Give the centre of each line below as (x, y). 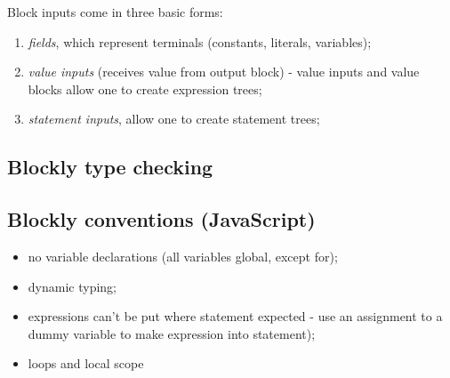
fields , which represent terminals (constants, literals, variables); (200, 41)
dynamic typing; (72, 286)
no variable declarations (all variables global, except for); (183, 256)
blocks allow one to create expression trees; (145, 88)
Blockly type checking (110, 167)
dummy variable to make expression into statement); (172, 333)
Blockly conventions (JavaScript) (161, 219)
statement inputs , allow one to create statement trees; (174, 119)
